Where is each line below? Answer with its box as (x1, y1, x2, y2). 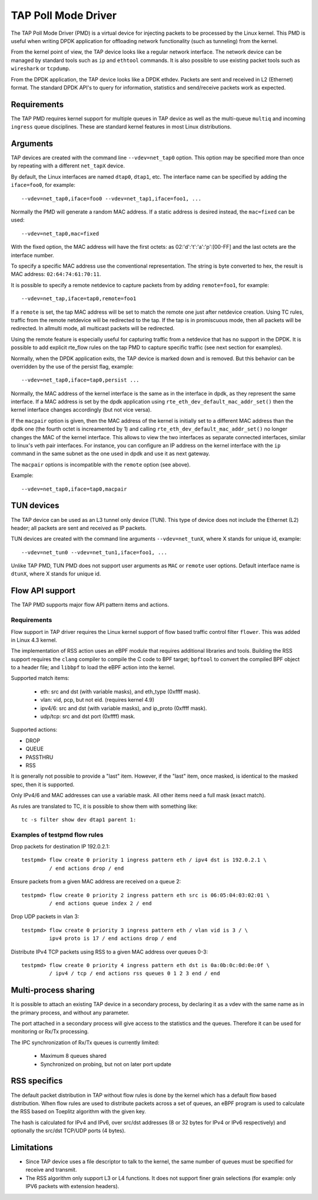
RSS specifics (11, 1076, 63, 1086)
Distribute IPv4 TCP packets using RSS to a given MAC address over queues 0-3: (11, 948, 208, 955)
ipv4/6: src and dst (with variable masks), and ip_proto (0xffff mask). (40, 705, 207, 712)
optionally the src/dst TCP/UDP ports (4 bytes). (11, 1127, 126, 1135)
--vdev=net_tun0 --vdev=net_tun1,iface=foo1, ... (21, 549, 168, 555)
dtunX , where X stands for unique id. (11, 570, 101, 577)
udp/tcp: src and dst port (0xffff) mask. (40, 713, 135, 720)
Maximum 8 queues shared (40, 1053, 107, 1060)
